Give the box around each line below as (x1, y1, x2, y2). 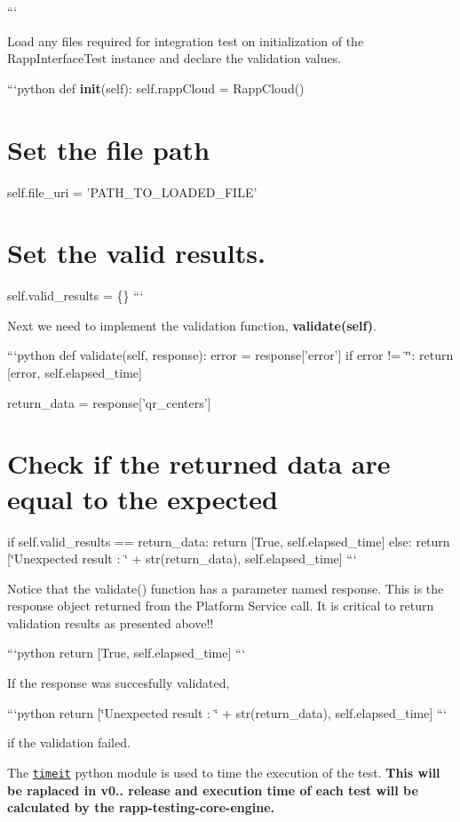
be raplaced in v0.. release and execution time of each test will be (7, 780, 418, 799)
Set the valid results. (7, 235, 266, 271)
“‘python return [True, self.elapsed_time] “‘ (7, 643, 246, 662)
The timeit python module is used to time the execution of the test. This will (7, 762, 440, 781)
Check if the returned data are (7, 445, 391, 482)
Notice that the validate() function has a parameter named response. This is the (7, 579, 444, 597)
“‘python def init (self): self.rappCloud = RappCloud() (7, 78, 305, 97)
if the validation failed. (7, 733, 131, 752)
